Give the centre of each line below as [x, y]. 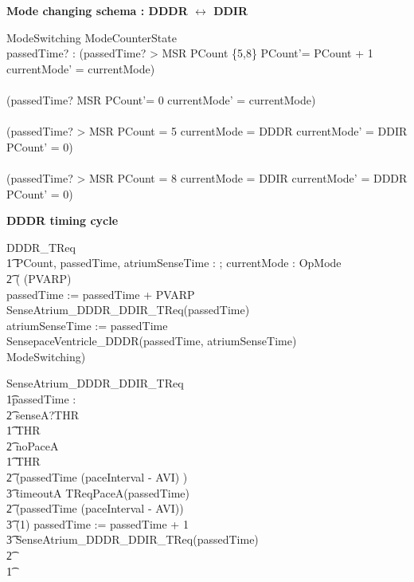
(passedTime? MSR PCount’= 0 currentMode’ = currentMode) [161, 99]
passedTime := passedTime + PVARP [101, 294]
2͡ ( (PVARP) [39, 278]
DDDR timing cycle [62, 220]
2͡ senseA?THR [43, 414]
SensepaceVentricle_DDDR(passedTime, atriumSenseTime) [152, 341]
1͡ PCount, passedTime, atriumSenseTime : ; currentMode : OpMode [174, 263]
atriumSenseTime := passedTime [87, 325]
